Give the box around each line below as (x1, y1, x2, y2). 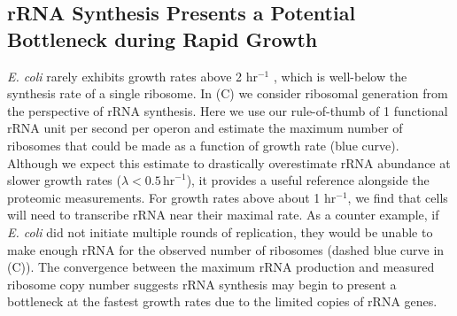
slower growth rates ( (7, 171, 121, 189)
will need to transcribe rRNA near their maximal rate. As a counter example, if (7, 205, 439, 224)
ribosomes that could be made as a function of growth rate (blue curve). (7, 135, 399, 154)
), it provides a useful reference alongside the (186, 171, 430, 189)
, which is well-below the (273, 66, 407, 85)
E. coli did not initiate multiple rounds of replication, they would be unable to (7, 222, 433, 241)
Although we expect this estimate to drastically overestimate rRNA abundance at (7, 153, 451, 172)
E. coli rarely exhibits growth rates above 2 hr (7, 66, 258, 85)
